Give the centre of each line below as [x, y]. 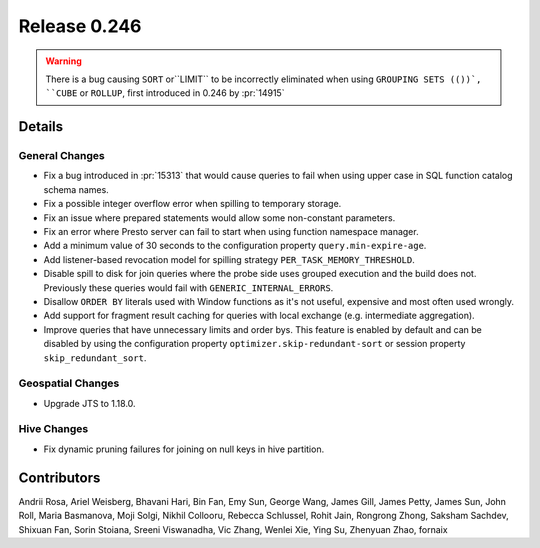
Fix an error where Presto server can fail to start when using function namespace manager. [231, 232]
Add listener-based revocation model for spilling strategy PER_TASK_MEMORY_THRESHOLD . [229, 259]
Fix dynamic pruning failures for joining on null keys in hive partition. [184, 449]
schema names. [76, 189]
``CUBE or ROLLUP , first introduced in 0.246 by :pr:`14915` [165, 93]
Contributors [59, 477]
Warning [63, 61]
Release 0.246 [80, 26]
